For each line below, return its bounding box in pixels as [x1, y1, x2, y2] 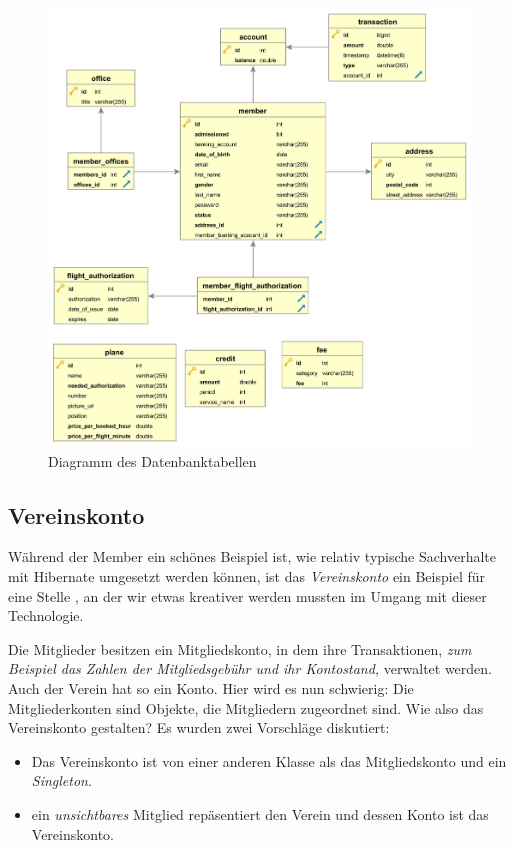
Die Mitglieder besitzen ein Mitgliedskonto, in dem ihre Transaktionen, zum [8, 638, 472, 659]
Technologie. [8, 605, 84, 626]
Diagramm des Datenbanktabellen [48, 450, 257, 471]
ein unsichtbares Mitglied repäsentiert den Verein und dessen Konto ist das [31, 803, 489, 824]
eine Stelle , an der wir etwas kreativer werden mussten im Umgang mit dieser [8, 585, 487, 606]
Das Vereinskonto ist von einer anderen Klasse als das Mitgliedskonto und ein [31, 750, 507, 771]
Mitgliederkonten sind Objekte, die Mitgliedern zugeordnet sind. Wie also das [8, 697, 484, 718]
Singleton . [31, 770, 92, 791]
